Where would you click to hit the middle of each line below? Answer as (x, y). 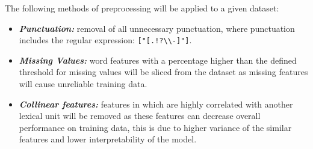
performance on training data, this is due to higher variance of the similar (155, 127)
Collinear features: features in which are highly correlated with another (156, 104)
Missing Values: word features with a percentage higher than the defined (158, 60)
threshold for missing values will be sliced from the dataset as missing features (163, 72)
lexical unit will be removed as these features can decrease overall (140, 116)
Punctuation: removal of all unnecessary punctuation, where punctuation (157, 28)
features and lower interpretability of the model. (108, 139)
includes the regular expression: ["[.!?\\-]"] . (105, 40)
